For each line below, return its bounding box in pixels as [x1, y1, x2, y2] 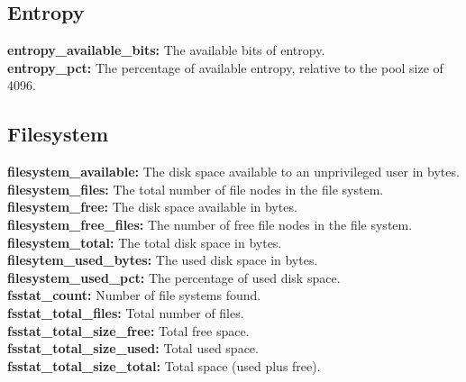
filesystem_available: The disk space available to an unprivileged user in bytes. [7, 162, 460, 181]
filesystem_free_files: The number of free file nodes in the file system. [7, 214, 413, 233]
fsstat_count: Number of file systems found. [7, 286, 261, 305]
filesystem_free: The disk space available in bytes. [7, 197, 297, 216]
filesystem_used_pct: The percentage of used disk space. [7, 268, 341, 286]
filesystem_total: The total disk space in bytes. [7, 232, 282, 251]
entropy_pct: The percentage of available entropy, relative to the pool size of [7, 58, 443, 77]
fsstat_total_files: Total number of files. [7, 303, 244, 322]
